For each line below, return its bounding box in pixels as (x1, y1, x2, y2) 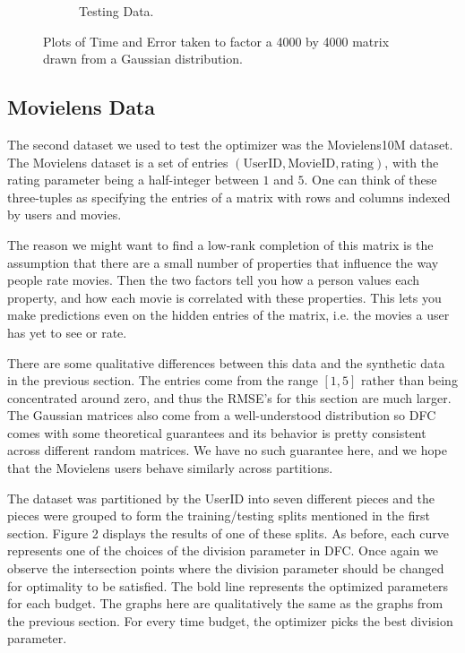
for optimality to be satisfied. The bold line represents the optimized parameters (7, 576, 449, 595)
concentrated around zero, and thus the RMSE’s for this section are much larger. (7, 388, 452, 407)
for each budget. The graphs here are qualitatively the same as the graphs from (7, 594, 443, 613)
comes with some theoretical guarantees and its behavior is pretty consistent (7, 423, 426, 442)
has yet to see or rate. (7, 322, 127, 341)
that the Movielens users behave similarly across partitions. (7, 459, 333, 477)
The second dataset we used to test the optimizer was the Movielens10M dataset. (7, 134, 453, 153)
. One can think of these (304, 170, 437, 189)
